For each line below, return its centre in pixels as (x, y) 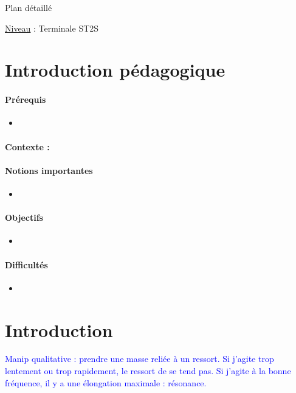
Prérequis (26, 99)
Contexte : (27, 146)
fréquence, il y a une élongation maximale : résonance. (106, 382)
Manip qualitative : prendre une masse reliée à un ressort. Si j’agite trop (139, 359)
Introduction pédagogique (115, 70)
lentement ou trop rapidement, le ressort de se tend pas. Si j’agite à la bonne (148, 371)
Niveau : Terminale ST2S (52, 28)
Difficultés (26, 264)
